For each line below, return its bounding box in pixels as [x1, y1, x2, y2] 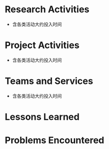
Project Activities [5, 39, 80, 51]
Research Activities [5, 4, 90, 15]
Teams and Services [5, 75, 93, 87]
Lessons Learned [5, 111, 80, 122]
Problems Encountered [5, 135, 104, 146]
